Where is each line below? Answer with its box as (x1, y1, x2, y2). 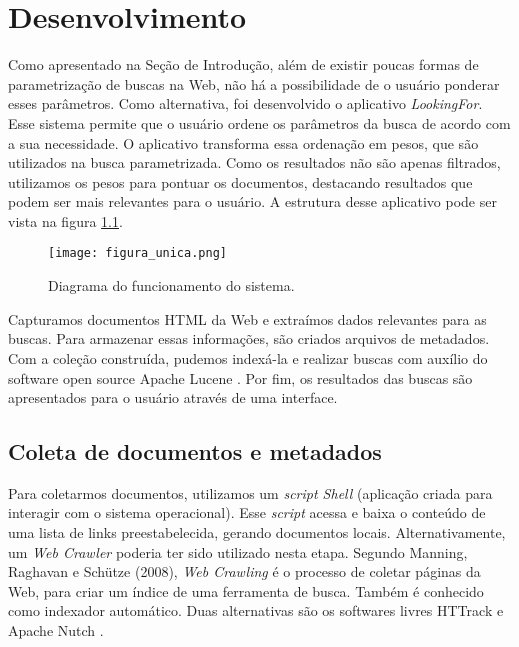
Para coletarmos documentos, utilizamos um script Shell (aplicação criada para (8, 482, 493, 503)
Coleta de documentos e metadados (8, 436, 382, 467)
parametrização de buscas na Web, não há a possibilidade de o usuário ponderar (8, 73, 500, 94)
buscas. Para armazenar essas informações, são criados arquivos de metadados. (8, 328, 490, 349)
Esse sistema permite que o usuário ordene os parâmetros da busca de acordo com (8, 112, 511, 133)
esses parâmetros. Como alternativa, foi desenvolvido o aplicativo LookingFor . (8, 93, 483, 114)
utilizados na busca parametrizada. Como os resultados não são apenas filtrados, (8, 152, 501, 173)
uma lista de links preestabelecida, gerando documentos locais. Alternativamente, (8, 522, 506, 543)
